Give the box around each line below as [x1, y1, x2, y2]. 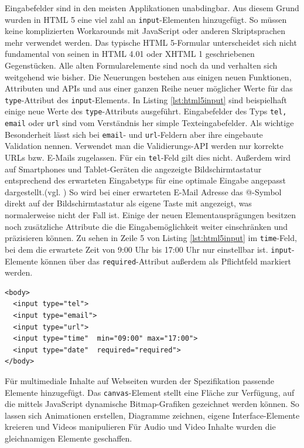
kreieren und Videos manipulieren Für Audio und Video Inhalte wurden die [5, 420, 276, 433]
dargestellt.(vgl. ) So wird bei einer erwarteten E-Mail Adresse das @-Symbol [5, 185, 282, 198]
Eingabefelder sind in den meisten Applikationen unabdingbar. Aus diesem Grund [5, 2, 299, 13]
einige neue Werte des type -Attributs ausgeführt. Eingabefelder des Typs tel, [5, 105, 287, 117]
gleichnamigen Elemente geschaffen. [5, 432, 132, 444]
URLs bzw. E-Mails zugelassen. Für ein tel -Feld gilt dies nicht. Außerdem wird [5, 151, 291, 164]
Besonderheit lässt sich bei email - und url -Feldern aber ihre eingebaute [5, 128, 263, 140]
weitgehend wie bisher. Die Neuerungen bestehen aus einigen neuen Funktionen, [5, 70, 292, 83]
